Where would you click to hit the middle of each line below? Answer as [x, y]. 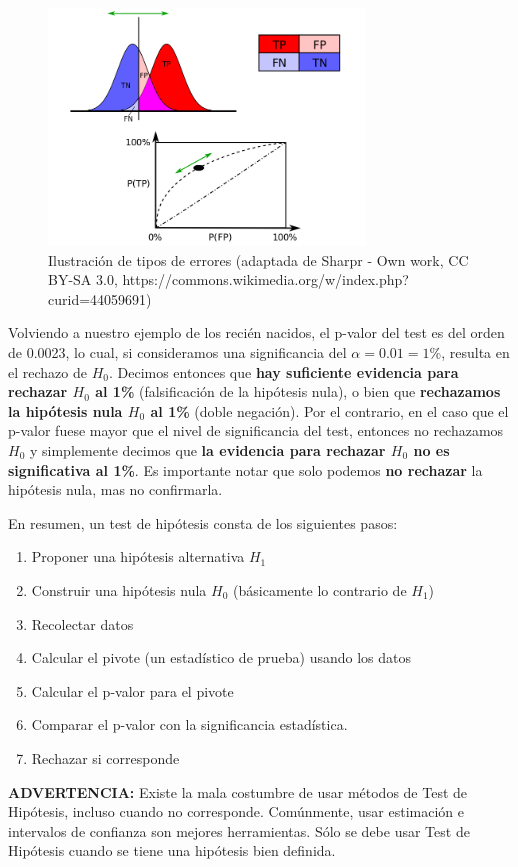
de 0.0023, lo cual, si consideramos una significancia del [177, 352]
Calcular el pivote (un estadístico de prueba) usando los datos [221, 657]
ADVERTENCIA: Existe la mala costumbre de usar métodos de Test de [238, 791]
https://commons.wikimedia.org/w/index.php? [265, 279]
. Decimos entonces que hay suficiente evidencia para [283, 371]
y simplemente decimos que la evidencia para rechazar [207, 450]
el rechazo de [47, 371]
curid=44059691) [100, 298]
